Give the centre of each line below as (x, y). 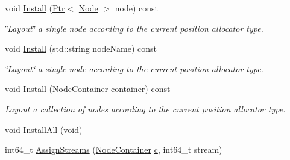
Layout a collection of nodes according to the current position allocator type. (145, 109)
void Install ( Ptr (35, 8)
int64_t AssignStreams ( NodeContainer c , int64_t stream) (114, 149)
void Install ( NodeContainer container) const (88, 89)
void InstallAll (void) (44, 129)
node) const (136, 8)
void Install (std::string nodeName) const (81, 48)
